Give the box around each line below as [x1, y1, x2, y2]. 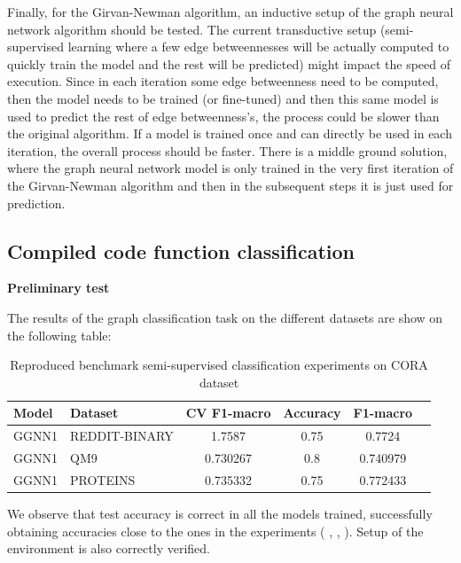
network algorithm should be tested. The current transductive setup [7, 20, 377, 38]
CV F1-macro [185, 403, 271, 422]
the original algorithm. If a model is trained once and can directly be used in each [7, 124, 452, 143]
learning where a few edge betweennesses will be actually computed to [67, 37, 449, 56]
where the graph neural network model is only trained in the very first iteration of [7, 159, 454, 177]
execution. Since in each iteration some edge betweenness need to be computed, [7, 72, 439, 90]
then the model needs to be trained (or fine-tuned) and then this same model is [7, 89, 439, 107]
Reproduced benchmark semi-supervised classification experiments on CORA [10, 356, 428, 374]
